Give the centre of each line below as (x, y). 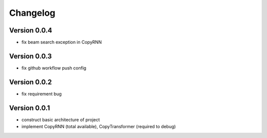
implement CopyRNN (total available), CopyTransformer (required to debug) (99, 127)
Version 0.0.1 (30, 108)
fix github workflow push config (54, 68)
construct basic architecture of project (61, 120)
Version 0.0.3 (30, 56)
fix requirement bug (42, 94)
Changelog (32, 13)
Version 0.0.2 (30, 82)
